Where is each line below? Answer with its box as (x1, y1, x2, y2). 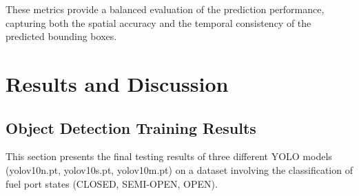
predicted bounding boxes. (6, 29, 117, 43)
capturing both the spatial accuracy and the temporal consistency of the (6, 15, 311, 30)
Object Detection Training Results (6, 117, 256, 138)
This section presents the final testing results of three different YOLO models (6, 149, 332, 164)
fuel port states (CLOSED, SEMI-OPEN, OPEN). (6, 176, 218, 190)
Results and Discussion (6, 69, 229, 97)
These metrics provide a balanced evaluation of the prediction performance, (6, 2, 325, 16)
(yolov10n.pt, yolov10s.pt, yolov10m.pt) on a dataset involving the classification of (6, 162, 353, 177)
